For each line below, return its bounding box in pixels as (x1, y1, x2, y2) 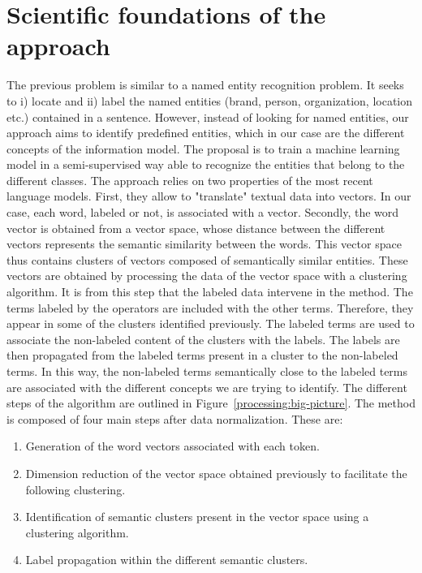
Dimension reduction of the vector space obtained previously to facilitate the (25, 464, 407, 481)
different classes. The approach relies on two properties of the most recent (6, 171, 373, 188)
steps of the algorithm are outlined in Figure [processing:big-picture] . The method (6, 394, 416, 411)
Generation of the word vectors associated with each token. (25, 437, 320, 455)
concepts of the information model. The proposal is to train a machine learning (6, 140, 400, 157)
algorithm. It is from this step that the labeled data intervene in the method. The (6, 283, 413, 300)
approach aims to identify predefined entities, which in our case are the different (6, 124, 405, 141)
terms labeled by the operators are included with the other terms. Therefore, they (6, 299, 414, 316)
